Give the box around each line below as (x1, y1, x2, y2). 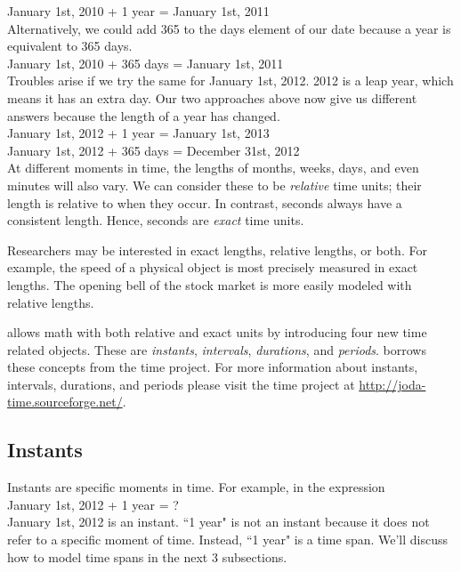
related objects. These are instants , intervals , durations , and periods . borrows (7, 340, 426, 359)
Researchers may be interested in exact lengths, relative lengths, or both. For (7, 240, 427, 259)
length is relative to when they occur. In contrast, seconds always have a (7, 193, 402, 212)
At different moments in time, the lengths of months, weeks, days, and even (7, 158, 419, 177)
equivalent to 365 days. (7, 36, 133, 55)
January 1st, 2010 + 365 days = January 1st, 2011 (7, 53, 284, 72)
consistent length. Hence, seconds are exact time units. (7, 211, 304, 230)
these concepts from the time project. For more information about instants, (7, 358, 418, 376)
